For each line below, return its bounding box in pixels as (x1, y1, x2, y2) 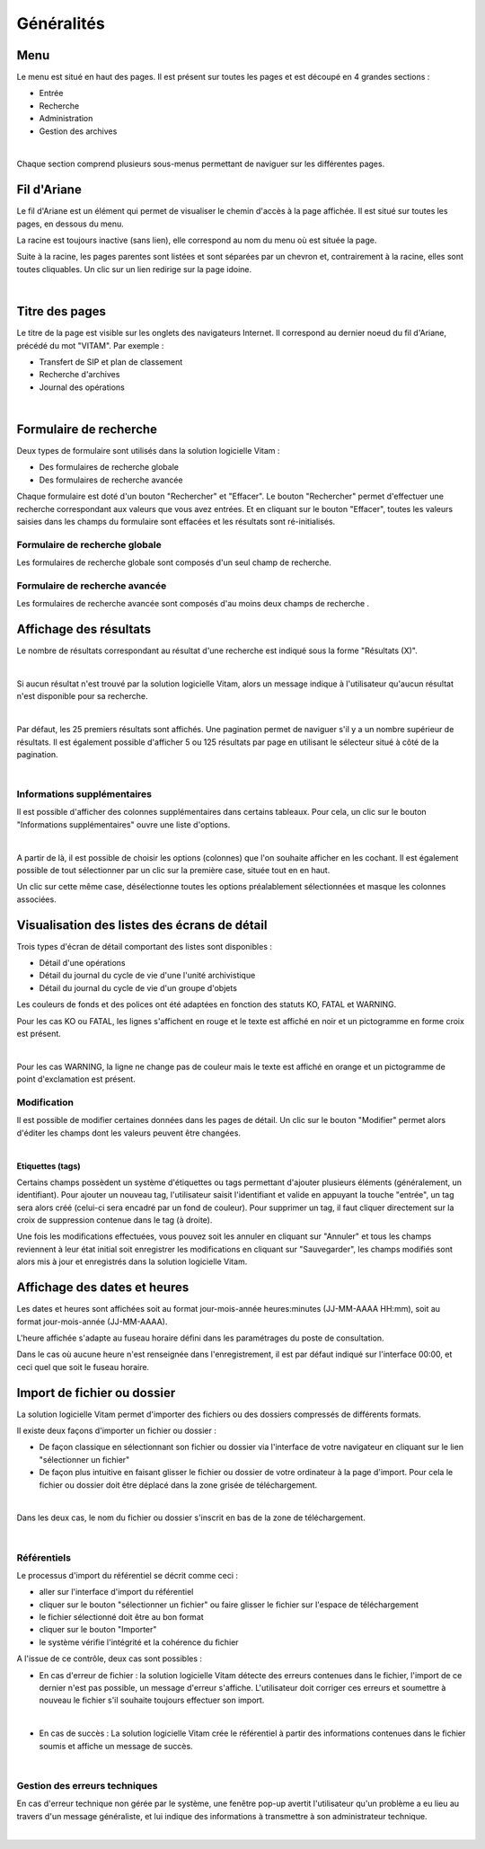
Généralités (16, 13, 105, 33)
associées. (16, 894, 57, 905)
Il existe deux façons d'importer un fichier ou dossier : (16, 1425, 217, 1437)
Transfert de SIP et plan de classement (39, 356, 183, 367)
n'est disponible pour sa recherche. (16, 691, 148, 702)
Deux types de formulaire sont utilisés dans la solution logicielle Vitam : (16, 446, 280, 456)
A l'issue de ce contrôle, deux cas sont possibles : (16, 1653, 202, 1664)
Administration (39, 113, 93, 124)
